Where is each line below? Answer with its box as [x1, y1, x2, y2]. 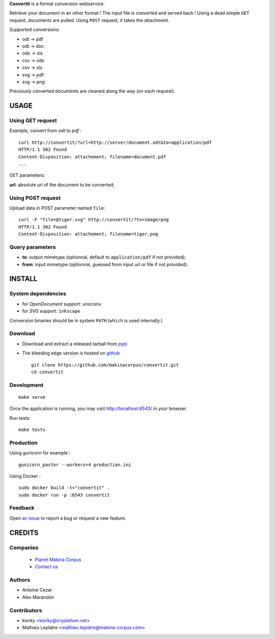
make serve [18, 394, 46, 400]
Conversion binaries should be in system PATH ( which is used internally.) [9, 317, 163, 323]
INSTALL [9, 274, 38, 283]
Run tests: [9, 415, 31, 421]
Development [9, 381, 44, 389]
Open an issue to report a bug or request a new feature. [9, 515, 127, 521]
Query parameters [9, 243, 56, 250]
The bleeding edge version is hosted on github [22, 350, 120, 356]
